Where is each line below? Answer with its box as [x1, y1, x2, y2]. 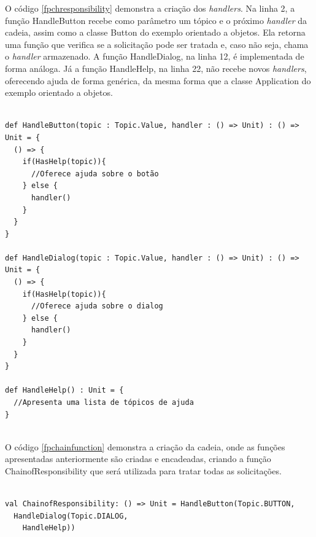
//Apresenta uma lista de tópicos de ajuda [13, 398, 194, 407]
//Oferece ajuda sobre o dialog [31, 302, 163, 311]
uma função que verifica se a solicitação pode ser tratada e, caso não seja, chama [5, 37, 309, 50]
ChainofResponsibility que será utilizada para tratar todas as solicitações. [5, 464, 282, 477]
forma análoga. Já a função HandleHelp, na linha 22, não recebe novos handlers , [5, 61, 307, 74]
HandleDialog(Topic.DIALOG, [13, 511, 128, 520]
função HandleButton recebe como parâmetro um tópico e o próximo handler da [5, 14, 307, 26]
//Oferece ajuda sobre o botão [31, 169, 159, 178]
